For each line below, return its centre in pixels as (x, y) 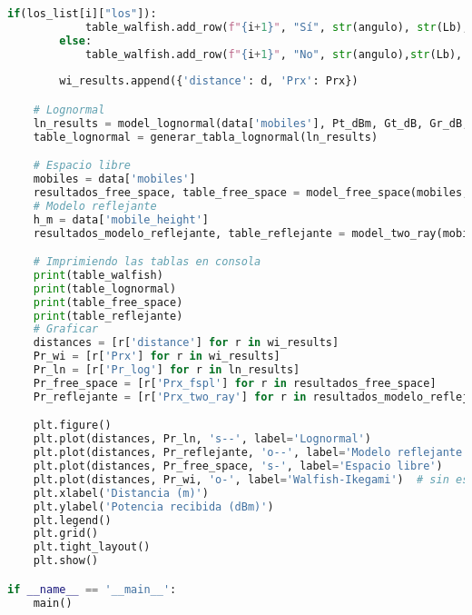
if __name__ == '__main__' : (92, 589)
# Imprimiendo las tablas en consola (147, 262)
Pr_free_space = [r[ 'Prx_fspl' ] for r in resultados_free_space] (235, 383)
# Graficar (66, 329)
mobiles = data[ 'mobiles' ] (114, 179)
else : (76, 40)
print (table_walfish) (98, 275)
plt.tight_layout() (92, 547)
